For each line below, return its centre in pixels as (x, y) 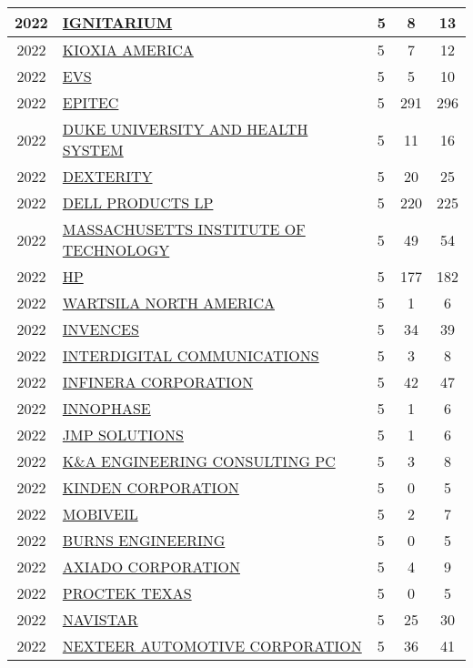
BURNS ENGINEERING (144, 540)
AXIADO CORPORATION (151, 567)
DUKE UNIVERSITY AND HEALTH (185, 129)
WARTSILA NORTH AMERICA (168, 303)
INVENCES (101, 329)
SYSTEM (93, 150)
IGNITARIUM (117, 22)
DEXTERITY (107, 176)
